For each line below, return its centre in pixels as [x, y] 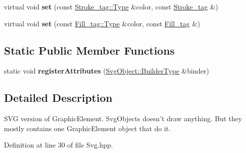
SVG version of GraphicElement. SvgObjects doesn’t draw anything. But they [123, 118]
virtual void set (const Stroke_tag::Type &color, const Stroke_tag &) [111, 6]
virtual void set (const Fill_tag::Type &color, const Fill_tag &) [102, 23]
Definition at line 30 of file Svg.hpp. [59, 145]
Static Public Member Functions [89, 50]
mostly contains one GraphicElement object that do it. [87, 128]
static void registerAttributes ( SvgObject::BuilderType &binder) [107, 71]
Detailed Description [58, 98]
